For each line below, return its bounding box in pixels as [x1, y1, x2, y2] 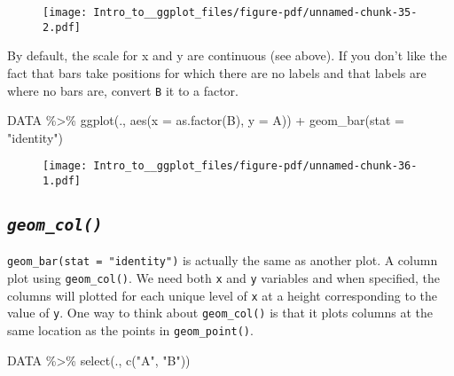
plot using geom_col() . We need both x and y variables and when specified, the [7, 269, 440, 287]
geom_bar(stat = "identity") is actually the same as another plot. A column [7, 251, 438, 270]
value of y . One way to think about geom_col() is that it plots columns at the [7, 303, 433, 322]
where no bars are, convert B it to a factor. [7, 81, 239, 99]
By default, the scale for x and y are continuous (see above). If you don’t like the [7, 46, 447, 65]
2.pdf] [43, 20, 81, 34]
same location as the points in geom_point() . [7, 321, 254, 340]
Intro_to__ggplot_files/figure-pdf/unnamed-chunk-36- [93, 160, 418, 173]
